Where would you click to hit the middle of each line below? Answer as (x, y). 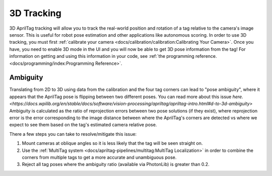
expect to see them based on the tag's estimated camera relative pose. (83, 125)
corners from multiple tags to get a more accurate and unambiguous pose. (99, 157)
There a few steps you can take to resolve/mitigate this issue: (73, 134)
